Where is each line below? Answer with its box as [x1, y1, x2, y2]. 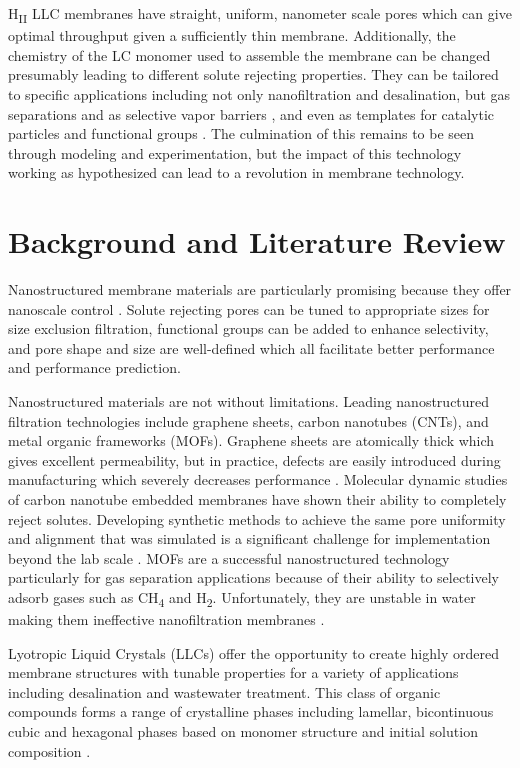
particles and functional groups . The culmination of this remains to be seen [8, 123, 475, 144]
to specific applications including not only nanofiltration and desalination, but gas [8, 83, 511, 104]
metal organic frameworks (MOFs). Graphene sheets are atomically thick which [8, 430, 495, 451]
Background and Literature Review [8, 221, 506, 262]
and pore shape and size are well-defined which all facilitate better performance [8, 337, 495, 358]
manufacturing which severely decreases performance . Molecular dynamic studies [8, 469, 508, 490]
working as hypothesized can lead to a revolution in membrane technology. [8, 162, 465, 183]
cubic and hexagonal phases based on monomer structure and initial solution [8, 721, 478, 741]
